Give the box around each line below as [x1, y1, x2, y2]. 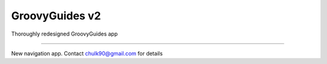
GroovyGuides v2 [11, 9, 101, 22]
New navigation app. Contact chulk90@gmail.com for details [11, 50, 163, 57]
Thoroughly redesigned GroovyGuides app [11, 30, 118, 37]
